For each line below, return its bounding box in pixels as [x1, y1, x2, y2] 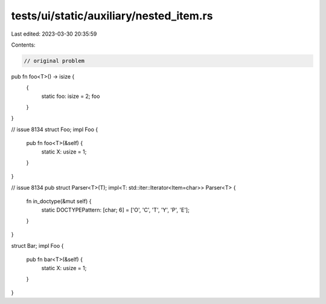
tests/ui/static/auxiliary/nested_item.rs [11, 9, 213, 22]
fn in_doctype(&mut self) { [26, 198, 92, 205]
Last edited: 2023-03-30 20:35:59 [11, 30, 97, 37]
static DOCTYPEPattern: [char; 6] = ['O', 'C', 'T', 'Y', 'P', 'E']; [41, 206, 190, 213]
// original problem [24, 57, 85, 64]
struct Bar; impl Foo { [11, 242, 64, 249]
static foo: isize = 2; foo [41, 92, 100, 100]
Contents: [11, 41, 36, 48]
